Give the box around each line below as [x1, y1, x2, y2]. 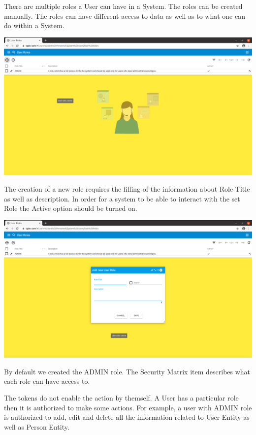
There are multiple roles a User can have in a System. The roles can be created [4, 1, 243, 11]
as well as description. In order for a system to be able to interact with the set [4, 193, 240, 203]
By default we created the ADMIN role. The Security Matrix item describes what [4, 366, 251, 376]
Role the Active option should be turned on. [4, 203, 137, 213]
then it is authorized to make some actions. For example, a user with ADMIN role [4, 402, 252, 412]
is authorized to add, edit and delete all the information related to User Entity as [4, 412, 250, 422]
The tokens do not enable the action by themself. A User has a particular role [4, 393, 239, 403]
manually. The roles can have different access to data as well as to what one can [4, 10, 245, 21]
